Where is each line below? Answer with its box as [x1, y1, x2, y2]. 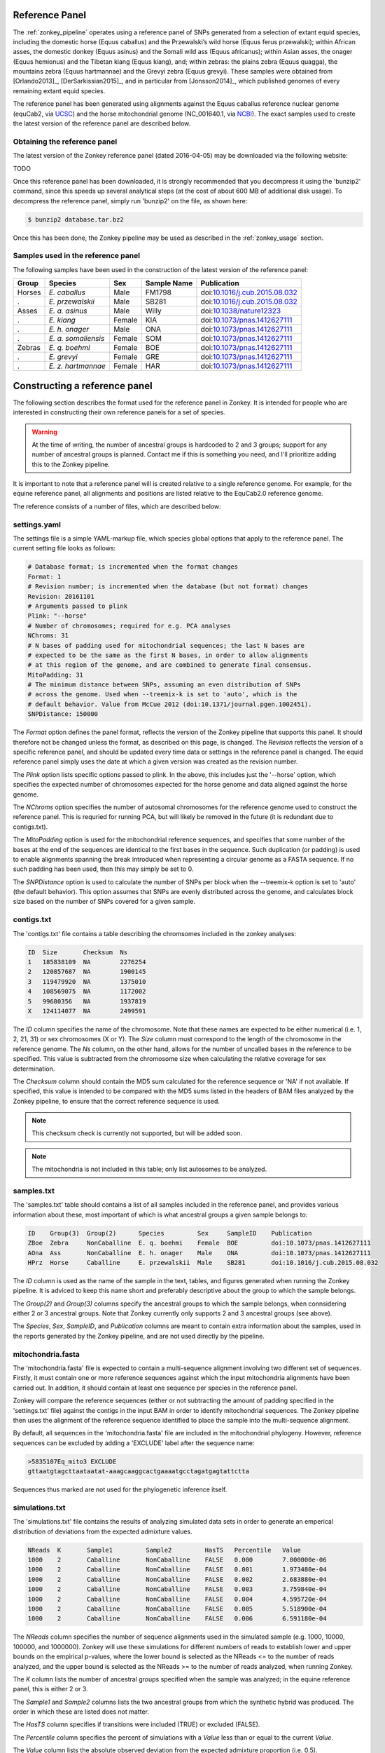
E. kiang [48, 316, 76, 325]
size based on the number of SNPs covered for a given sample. [13, 898, 196, 906]
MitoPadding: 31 [27, 670, 84, 679]
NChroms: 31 [27, 632, 69, 639]
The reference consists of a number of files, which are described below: [13, 502, 222, 510]
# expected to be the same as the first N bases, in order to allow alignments [27, 651, 309, 659]
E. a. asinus [48, 306, 87, 316]
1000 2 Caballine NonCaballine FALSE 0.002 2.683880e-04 [27, 1575, 327, 1583]
